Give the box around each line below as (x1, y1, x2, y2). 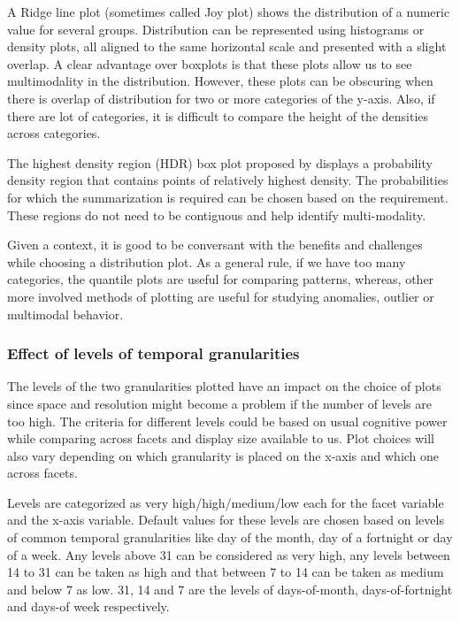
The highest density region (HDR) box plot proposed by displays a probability (7, 153, 433, 172)
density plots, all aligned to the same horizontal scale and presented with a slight (7, 37, 447, 56)
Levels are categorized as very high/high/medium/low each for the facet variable (7, 493, 444, 511)
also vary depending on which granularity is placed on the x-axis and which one (7, 446, 440, 464)
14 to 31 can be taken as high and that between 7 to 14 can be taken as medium (7, 563, 444, 581)
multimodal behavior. (7, 304, 124, 323)
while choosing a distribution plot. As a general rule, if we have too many (7, 252, 406, 271)
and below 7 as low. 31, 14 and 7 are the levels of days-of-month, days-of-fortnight (7, 579, 453, 598)
